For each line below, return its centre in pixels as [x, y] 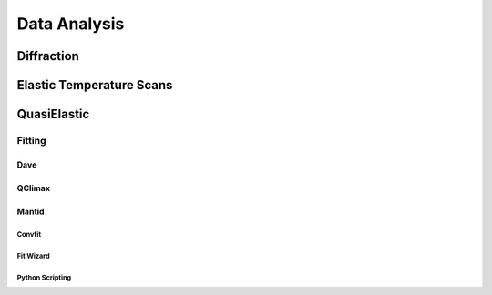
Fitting [31, 140]
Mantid [31, 211]
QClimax [33, 188]
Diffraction [48, 56]
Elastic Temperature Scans [95, 85]
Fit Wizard [33, 256]
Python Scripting [44, 278]
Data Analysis [71, 24]
